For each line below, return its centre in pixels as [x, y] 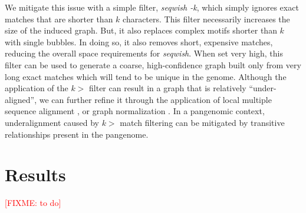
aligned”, [21, 99]
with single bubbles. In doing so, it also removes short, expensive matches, [139, 41]
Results [35, 174]
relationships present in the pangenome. [77, 134]
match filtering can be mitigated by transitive [202, 122]
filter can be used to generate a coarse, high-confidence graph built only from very [153, 64]
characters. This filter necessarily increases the [206, 19]
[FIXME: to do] [33, 203]
